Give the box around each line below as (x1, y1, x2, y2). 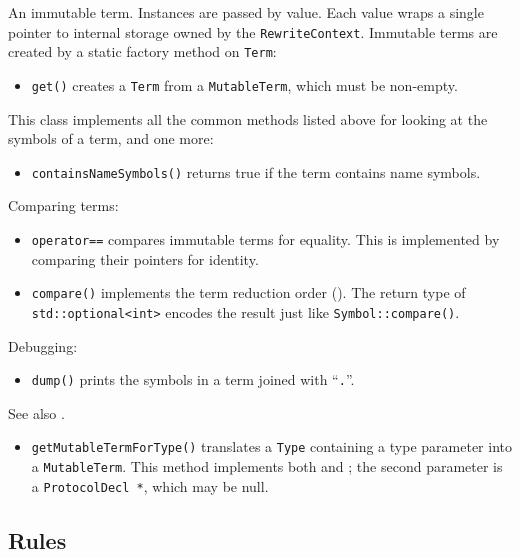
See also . (8, 402, 65, 423)
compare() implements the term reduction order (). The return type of (31, 282, 466, 303)
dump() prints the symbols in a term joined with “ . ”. (31, 369, 355, 390)
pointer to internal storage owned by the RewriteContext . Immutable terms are (8, 21, 498, 42)
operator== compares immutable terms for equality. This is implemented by (31, 229, 500, 249)
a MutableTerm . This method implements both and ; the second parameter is (31, 456, 503, 477)
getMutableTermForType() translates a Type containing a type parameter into (31, 436, 512, 457)
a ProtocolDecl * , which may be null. (31, 475, 269, 496)
